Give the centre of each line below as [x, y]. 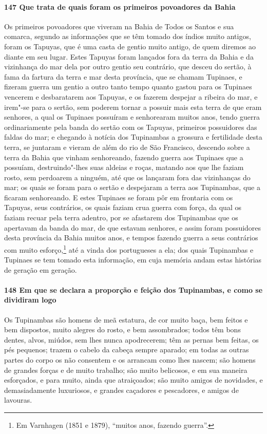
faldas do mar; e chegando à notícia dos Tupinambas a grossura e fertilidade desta [133, 137]
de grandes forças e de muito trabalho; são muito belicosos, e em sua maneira [126, 370]
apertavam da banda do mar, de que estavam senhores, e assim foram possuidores [133, 227]
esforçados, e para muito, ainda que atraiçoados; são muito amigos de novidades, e [133, 380]
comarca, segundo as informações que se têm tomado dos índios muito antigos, [128, 36]
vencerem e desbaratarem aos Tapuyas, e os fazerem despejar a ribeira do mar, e [131, 96]
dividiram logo [30, 300]
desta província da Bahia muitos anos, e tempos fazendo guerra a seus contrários [131, 238]
